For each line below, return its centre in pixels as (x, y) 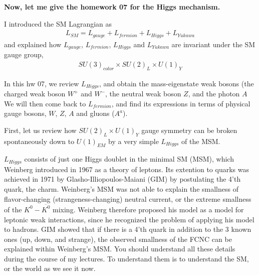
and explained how (33, 44)
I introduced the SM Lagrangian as (58, 23)
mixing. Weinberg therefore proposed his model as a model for (148, 209)
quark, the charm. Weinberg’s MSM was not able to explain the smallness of (121, 189)
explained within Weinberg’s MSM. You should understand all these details (120, 249)
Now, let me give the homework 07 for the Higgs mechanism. (112, 7)
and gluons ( (95, 113)
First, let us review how (40, 130)
